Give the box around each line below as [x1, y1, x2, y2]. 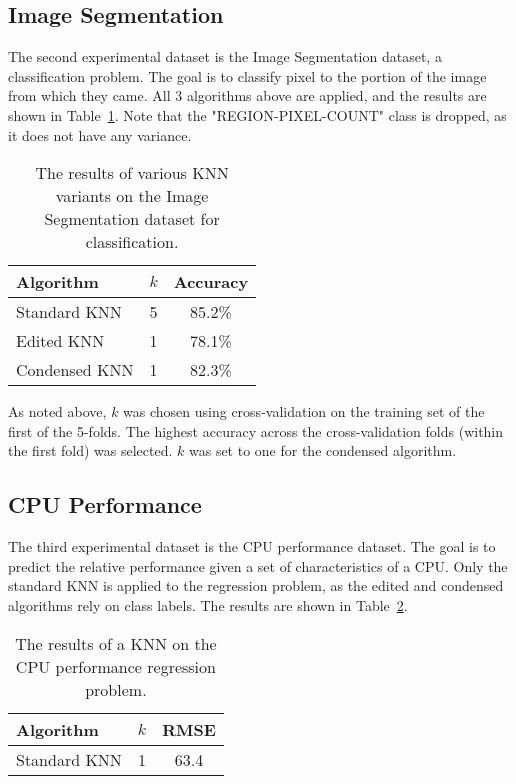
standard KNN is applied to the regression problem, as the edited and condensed [8, 575, 504, 596]
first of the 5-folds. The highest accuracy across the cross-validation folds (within [8, 420, 504, 441]
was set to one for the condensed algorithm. [188, 440, 457, 461]
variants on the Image [55, 184, 209, 208]
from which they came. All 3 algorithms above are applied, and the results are [8, 85, 487, 106]
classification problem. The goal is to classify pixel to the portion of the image [8, 65, 487, 86]
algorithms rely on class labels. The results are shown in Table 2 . [8, 594, 408, 615]
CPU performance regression [15, 654, 216, 678]
